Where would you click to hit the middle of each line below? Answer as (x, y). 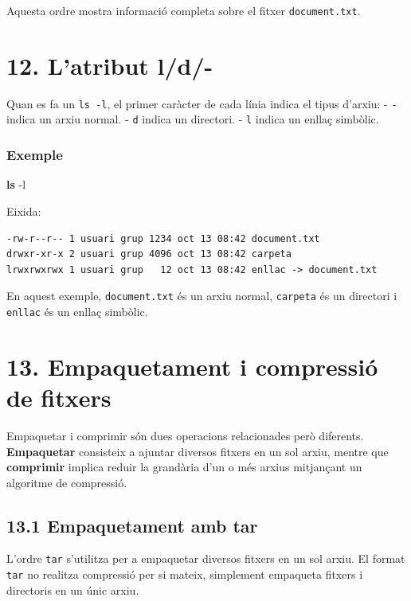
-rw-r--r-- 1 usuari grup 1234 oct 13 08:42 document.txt (163, 238)
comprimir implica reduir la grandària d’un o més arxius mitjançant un (184, 467)
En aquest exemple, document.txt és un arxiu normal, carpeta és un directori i (202, 296)
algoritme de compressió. (67, 482)
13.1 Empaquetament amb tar (132, 525)
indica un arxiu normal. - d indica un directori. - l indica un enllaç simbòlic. (193, 119)
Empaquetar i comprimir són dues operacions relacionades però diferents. (185, 435)
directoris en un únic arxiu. (73, 589)
